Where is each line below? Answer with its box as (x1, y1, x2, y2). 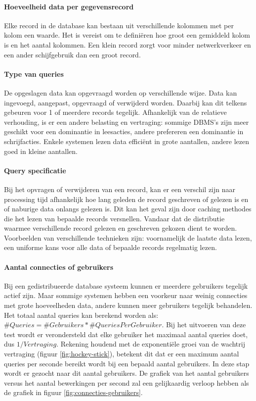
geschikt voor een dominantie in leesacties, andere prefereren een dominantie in (4, 126, 244, 137)
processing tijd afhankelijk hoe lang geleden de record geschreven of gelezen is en (4, 194, 249, 204)
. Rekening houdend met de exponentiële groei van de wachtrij (56, 339, 245, 349)
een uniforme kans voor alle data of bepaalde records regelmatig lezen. (4, 242, 217, 252)
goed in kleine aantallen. (4, 146, 78, 156)
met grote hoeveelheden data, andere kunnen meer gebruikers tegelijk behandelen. (4, 300, 253, 310)
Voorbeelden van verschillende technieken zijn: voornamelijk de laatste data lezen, (4, 232, 252, 243)
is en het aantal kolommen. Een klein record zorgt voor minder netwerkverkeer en (4, 39, 251, 50)
